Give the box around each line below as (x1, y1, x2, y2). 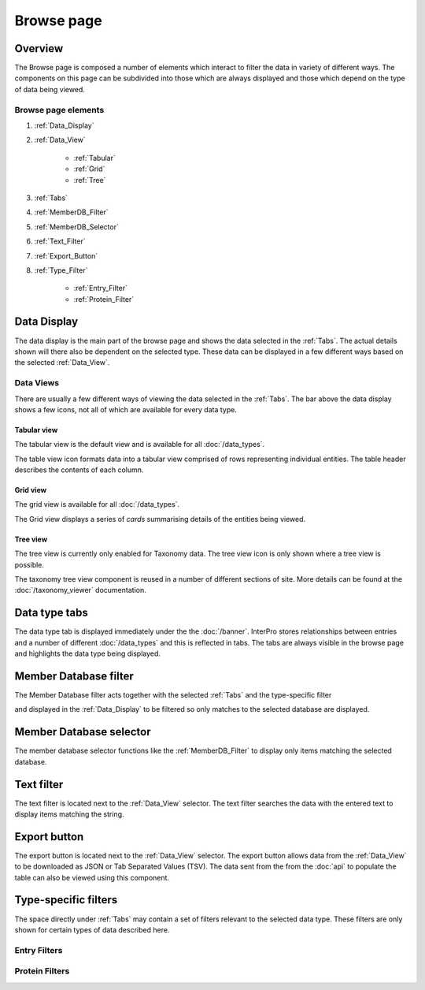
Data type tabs (14, 606, 88, 620)
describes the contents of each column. (14, 465, 144, 475)
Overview (14, 42, 64, 55)
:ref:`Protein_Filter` (73, 294, 135, 303)
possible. (14, 560, 45, 569)
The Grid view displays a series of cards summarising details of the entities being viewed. (14, 514, 306, 523)
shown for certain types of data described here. (14, 925, 170, 934)
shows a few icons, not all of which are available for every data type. (14, 404, 238, 414)
